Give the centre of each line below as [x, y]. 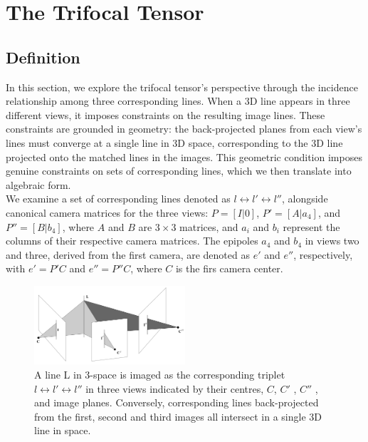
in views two [332, 241]
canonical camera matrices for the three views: [107, 212]
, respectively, [323, 254]
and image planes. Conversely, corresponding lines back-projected [177, 402]
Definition [43, 57]
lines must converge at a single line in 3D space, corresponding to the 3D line [174, 142]
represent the [311, 226]
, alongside [305, 199]
